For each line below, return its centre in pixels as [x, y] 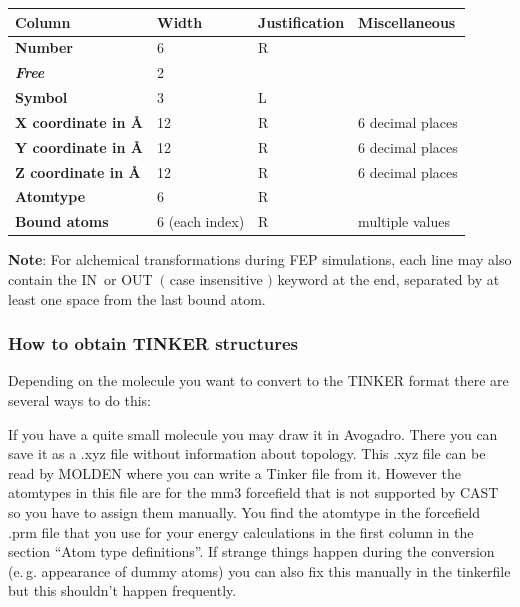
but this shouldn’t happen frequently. [122, 590]
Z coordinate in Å [78, 171]
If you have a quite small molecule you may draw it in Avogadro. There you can [253, 433]
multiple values [404, 221]
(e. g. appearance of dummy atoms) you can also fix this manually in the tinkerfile [259, 570]
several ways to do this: [79, 399]
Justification [301, 21]
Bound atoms [62, 221]
